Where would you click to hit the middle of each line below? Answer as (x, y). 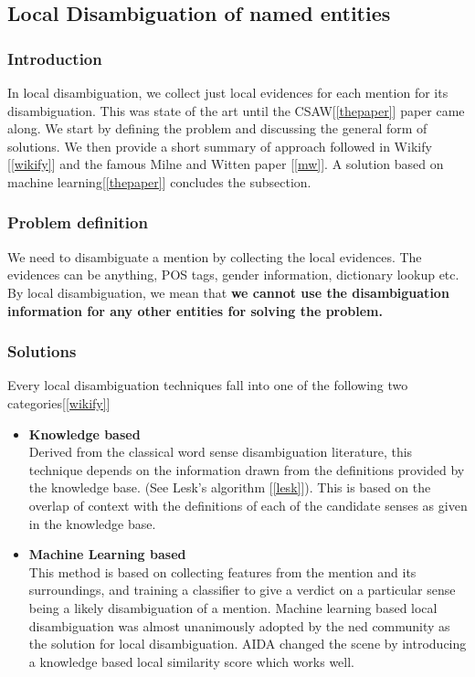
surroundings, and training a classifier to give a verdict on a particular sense (242, 590)
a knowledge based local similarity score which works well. (192, 661)
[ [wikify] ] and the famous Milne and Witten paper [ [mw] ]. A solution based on (226, 164)
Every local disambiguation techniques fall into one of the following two (208, 385)
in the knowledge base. (92, 523)
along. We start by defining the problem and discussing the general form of (217, 128)
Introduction (55, 58)
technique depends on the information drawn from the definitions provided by (247, 469)
